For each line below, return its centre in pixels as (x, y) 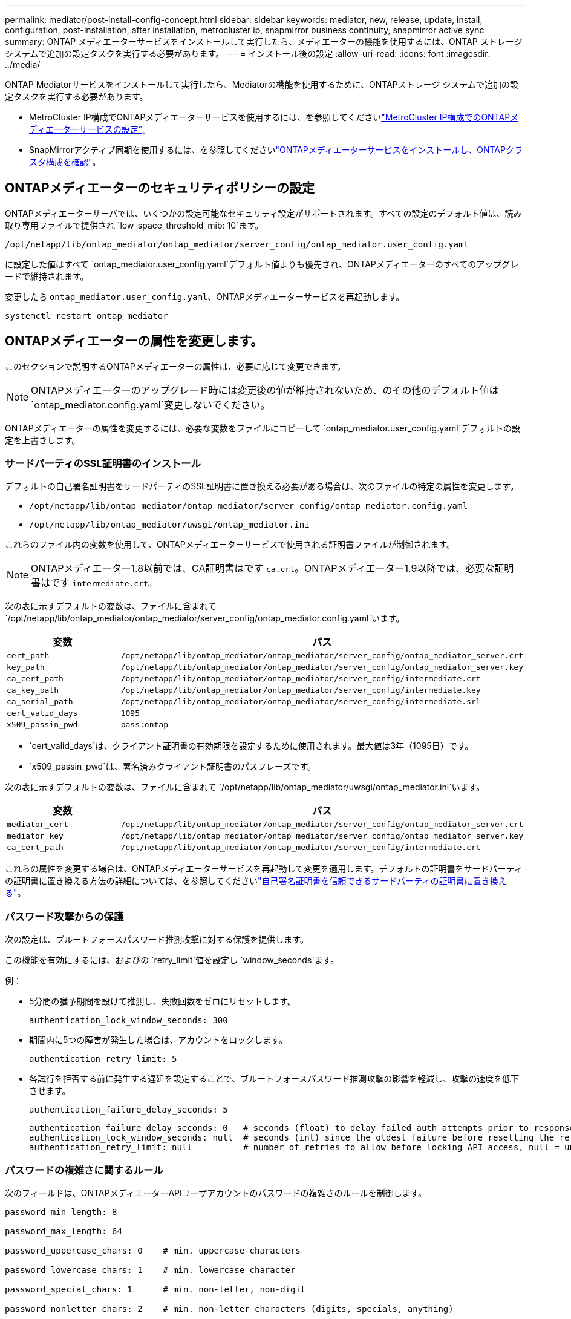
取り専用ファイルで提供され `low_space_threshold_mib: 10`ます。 (134, 225)
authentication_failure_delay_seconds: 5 (129, 1110)
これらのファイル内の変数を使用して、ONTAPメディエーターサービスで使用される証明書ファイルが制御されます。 (230, 545)
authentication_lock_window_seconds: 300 (129, 1020)
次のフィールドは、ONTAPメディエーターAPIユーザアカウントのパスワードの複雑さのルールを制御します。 (216, 1193)
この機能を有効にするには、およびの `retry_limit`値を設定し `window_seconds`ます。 (172, 960)
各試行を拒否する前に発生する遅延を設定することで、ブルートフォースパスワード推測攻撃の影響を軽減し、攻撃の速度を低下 (274, 1079)
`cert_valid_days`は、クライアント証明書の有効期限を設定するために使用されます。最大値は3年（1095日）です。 (251, 746)
